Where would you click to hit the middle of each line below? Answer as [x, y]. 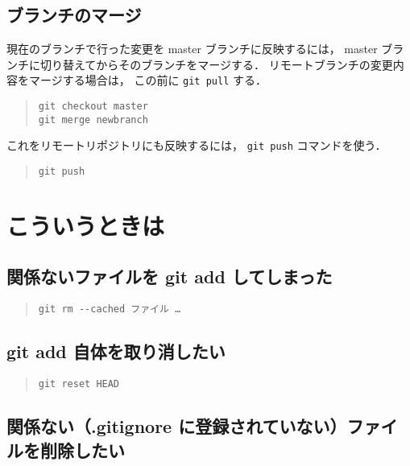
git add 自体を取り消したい [116, 351]
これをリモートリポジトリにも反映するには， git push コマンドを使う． [197, 145]
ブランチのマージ [74, 15]
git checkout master [93, 107]
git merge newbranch [93, 120]
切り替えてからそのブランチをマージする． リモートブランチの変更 [216, 64]
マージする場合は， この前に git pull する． [147, 80]
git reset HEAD [79, 384]
